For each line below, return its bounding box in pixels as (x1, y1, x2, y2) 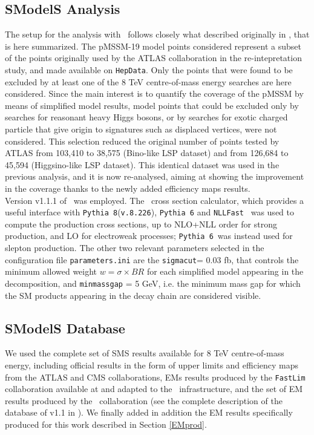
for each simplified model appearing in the (146, 265, 304, 278)
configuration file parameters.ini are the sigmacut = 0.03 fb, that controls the (5, 253, 299, 266)
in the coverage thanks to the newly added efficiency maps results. (5, 182, 250, 194)
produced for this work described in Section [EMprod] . (5, 418, 207, 430)
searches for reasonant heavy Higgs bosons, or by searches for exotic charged (5, 111, 288, 123)
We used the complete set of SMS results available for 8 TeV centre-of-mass (5, 347, 284, 359)
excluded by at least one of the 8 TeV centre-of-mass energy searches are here (5, 75, 292, 88)
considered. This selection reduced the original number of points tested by (5, 134, 280, 147)
